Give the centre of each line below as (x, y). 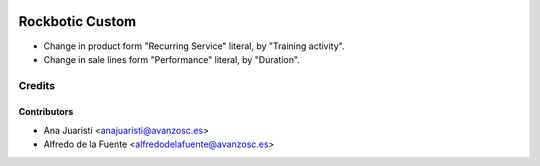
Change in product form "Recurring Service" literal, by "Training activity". (194, 46)
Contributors (46, 112)
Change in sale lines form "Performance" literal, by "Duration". (171, 59)
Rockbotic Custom (77, 21)
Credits (36, 85)
